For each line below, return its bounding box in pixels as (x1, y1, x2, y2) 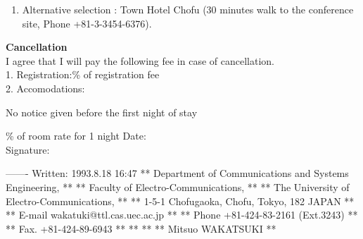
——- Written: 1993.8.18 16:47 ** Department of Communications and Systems (6, 166, 349, 180)
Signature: (6, 142, 50, 157)
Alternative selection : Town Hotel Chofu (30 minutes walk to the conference (22, 2, 354, 16)
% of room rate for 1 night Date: (6, 128, 146, 143)
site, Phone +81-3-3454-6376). (22, 16, 152, 30)
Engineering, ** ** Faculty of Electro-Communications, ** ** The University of (6, 179, 350, 194)
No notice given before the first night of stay (6, 104, 198, 119)
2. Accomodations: (6, 80, 85, 95)
